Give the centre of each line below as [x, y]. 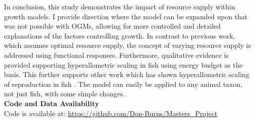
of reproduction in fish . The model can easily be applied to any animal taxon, [123, 84]
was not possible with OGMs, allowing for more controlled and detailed [112, 26]
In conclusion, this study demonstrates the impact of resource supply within [120, 6]
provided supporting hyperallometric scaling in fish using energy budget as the [123, 64]
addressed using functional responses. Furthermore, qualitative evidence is [116, 55]
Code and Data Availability [52, 103]
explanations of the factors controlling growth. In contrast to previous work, [120, 35]
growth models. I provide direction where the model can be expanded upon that [126, 16]
